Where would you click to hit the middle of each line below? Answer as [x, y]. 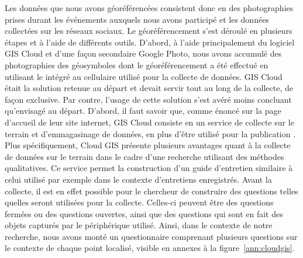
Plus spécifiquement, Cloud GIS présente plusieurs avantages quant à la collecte [148, 145]
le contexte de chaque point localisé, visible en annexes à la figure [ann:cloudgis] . [150, 248]
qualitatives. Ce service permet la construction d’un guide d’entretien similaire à [149, 168]
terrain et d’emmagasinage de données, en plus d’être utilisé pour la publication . [150, 133]
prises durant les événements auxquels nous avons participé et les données [137, 19]
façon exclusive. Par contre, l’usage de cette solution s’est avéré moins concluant [148, 99]
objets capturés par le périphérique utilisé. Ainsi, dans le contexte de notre [139, 225]
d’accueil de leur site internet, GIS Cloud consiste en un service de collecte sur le [149, 122]
